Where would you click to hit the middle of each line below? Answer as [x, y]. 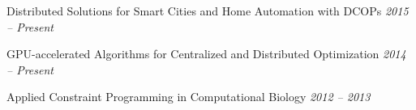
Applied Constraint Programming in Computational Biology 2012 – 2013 [189, 97]
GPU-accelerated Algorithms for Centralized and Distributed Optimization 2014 [206, 54]
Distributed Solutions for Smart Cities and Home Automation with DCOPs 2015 [208, 11]
